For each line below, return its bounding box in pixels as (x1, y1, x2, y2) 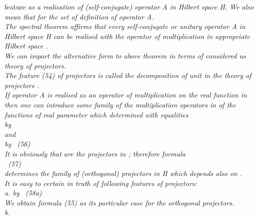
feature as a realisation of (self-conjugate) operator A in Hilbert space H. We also (4, 1, 254, 11)
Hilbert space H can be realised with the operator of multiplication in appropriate (4, 30, 250, 41)
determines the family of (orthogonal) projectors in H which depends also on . (4, 168, 242, 178)
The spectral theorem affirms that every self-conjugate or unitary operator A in (4, 21, 245, 31)
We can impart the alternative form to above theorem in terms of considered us (4, 50, 246, 60)
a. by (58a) (4, 187, 42, 198)
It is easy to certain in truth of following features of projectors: (4, 177, 197, 188)
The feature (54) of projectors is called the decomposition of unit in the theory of (4, 70, 251, 80)
